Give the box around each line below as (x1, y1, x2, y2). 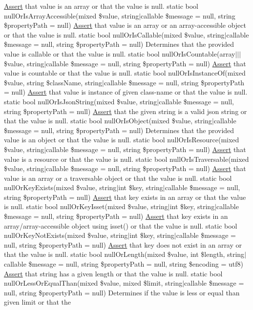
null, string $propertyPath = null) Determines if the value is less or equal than (4, 287, 240, 297)
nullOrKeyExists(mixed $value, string (4, 182, 117, 193)
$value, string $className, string (4, 77, 103, 87)
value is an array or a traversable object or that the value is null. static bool (4, 173, 232, 183)
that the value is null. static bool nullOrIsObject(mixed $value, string (4, 116, 212, 126)
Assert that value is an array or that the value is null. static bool (4, 1, 198, 11)
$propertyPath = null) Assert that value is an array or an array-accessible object (4, 20, 246, 30)
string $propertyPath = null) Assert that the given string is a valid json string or (4, 106, 247, 116)
